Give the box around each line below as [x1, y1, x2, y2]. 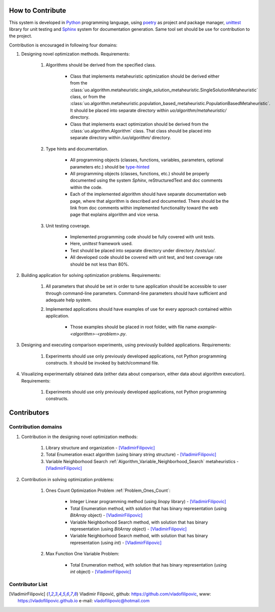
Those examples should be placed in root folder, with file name [70, 324, 197, 330]
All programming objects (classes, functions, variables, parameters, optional [70, 157, 224, 163]
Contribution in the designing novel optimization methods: [21, 434, 138, 440]
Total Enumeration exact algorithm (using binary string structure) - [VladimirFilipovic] [45, 452, 217, 458]
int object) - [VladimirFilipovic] [70, 569, 131, 574]
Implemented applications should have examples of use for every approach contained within [45, 306, 232, 312]
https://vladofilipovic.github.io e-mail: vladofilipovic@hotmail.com [18, 598, 150, 604]
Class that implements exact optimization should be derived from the [70, 121, 209, 127]
